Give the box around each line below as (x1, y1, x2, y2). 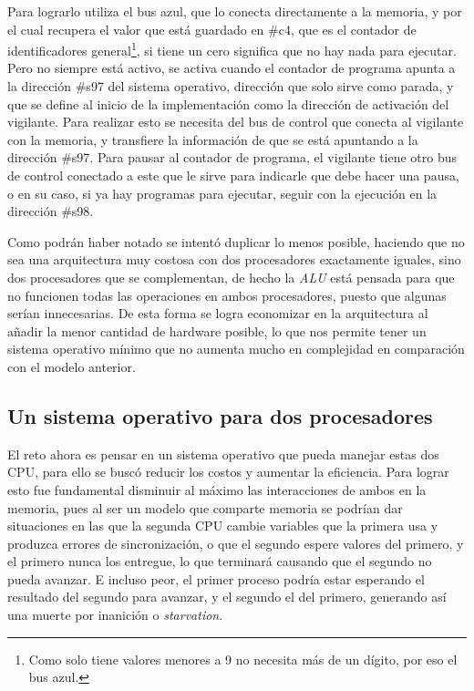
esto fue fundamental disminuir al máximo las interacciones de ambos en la (7, 480, 427, 499)
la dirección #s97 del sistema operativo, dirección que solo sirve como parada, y (7, 77, 454, 96)
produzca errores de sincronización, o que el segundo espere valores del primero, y (7, 533, 464, 552)
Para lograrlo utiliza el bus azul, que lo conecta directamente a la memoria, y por (7, 2, 462, 20)
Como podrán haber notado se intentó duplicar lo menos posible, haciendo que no (7, 232, 465, 251)
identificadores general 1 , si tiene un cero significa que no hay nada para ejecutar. (7, 38, 457, 59)
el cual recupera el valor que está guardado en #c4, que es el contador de (7, 19, 417, 38)
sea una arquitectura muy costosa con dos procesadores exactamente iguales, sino (7, 250, 461, 269)
